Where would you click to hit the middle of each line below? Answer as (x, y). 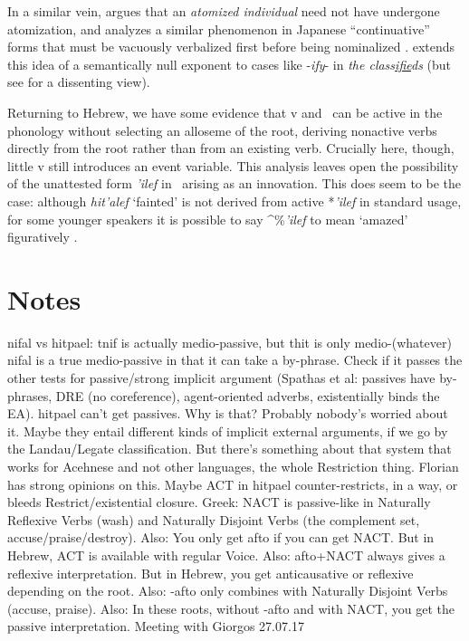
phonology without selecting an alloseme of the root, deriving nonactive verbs (222, 130)
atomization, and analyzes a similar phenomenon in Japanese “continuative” (219, 29)
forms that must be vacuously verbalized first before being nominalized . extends (231, 47)
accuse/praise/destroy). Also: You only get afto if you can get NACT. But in (221, 537)
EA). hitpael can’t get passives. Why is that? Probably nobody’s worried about (228, 413)
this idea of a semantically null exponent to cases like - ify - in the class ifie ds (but (229, 64)
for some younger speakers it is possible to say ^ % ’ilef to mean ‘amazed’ (208, 219)
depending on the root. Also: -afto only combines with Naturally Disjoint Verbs (228, 591)
